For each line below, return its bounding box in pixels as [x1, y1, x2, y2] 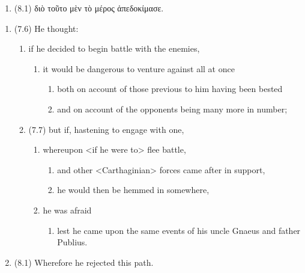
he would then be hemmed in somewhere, [57, 183, 210, 196]
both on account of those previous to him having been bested [57, 82, 283, 95]
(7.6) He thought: [14, 22, 79, 34]
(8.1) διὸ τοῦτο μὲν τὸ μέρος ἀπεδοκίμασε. [14, 2, 164, 14]
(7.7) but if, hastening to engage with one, [28, 123, 184, 135]
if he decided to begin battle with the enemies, [28, 42, 200, 55]
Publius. [57, 236, 88, 248]
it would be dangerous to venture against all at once [43, 62, 235, 75]
